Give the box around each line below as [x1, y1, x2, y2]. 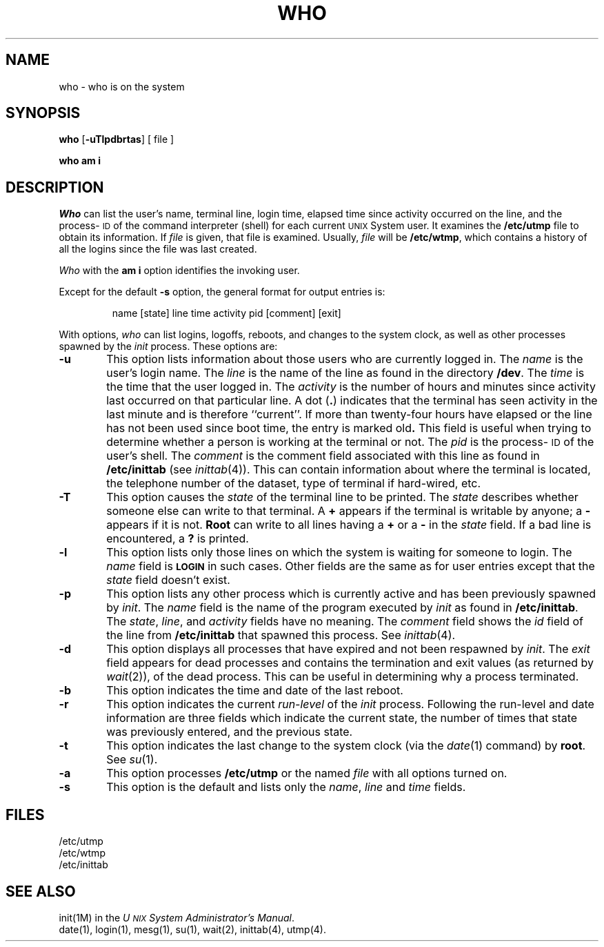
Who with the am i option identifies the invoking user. [59, 264, 300, 277]
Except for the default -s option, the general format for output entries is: [59, 286, 385, 298]
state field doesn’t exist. [106, 573, 230, 587]
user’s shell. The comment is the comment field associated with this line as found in [106, 449, 540, 463]
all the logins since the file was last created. [59, 243, 257, 255]
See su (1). [106, 752, 158, 767]
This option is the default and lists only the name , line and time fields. [106, 780, 466, 794]
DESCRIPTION [6, 178, 104, 196]
